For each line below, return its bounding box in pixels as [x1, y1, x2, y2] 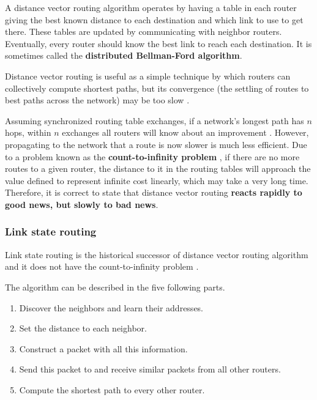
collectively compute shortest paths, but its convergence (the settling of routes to [5, 81, 309, 94]
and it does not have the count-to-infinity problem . [5, 260, 199, 273]
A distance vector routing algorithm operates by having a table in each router [5, 1, 297, 13]
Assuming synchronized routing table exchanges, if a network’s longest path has [5, 114, 304, 127]
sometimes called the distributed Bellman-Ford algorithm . [5, 49, 242, 62]
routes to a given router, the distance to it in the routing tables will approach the [5, 162, 311, 175]
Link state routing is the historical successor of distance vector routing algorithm [5, 248, 308, 261]
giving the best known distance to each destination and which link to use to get [5, 13, 304, 26]
